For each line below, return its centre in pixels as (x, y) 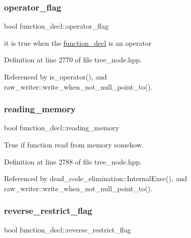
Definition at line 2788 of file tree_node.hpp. (73, 161)
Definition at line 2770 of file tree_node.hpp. (73, 60)
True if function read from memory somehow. (74, 144)
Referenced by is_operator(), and (56, 76)
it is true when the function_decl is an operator (78, 43)
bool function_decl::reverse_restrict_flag (68, 229)
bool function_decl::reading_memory (62, 128)
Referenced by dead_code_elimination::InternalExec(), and (96, 178)
